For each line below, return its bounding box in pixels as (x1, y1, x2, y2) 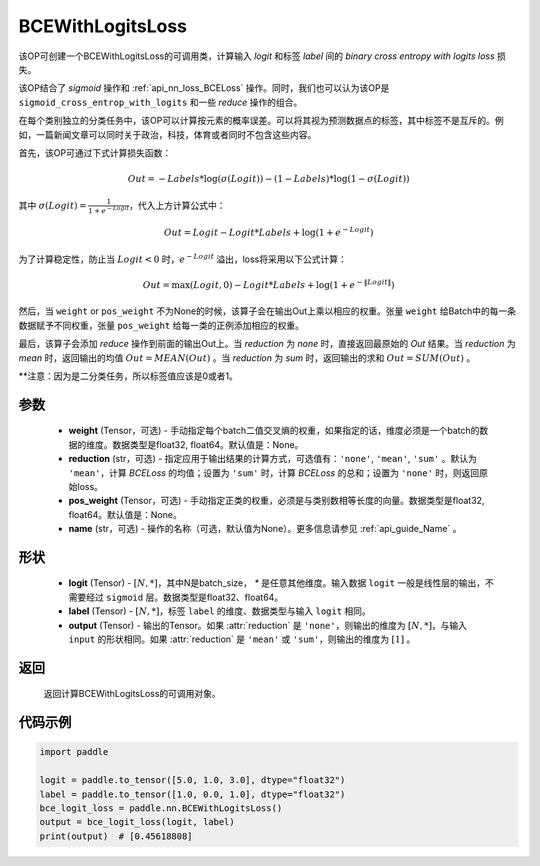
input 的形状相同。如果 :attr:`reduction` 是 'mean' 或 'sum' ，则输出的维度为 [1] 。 (68, 633, 416, 645)
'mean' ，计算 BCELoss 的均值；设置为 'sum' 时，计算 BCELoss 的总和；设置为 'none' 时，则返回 (68, 466, 480, 479)
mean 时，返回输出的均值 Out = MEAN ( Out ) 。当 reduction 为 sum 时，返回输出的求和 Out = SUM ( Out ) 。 (18, 351, 476, 364)
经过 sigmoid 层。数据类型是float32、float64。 (85, 591, 284, 603)
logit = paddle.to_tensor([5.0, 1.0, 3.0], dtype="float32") (39, 775, 346, 786)
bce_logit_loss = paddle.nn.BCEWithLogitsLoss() (39, 803, 283, 814)
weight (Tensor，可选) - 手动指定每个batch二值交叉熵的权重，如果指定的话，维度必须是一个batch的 (68, 425, 480, 437)
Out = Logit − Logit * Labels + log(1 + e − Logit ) (163, 225, 374, 239)
